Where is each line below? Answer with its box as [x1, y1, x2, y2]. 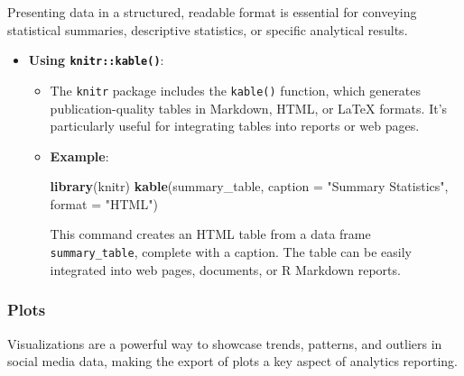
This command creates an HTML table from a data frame [50, 225, 371, 243]
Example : [50, 146, 109, 165]
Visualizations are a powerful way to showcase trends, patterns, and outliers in [7, 334, 442, 353]
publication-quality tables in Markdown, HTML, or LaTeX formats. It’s [50, 98, 448, 117]
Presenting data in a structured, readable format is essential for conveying [7, 3, 417, 21]
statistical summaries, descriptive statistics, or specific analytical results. [7, 20, 408, 39]
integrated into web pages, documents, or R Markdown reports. [50, 260, 401, 279]
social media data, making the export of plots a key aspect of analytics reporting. [7, 352, 458, 371]
